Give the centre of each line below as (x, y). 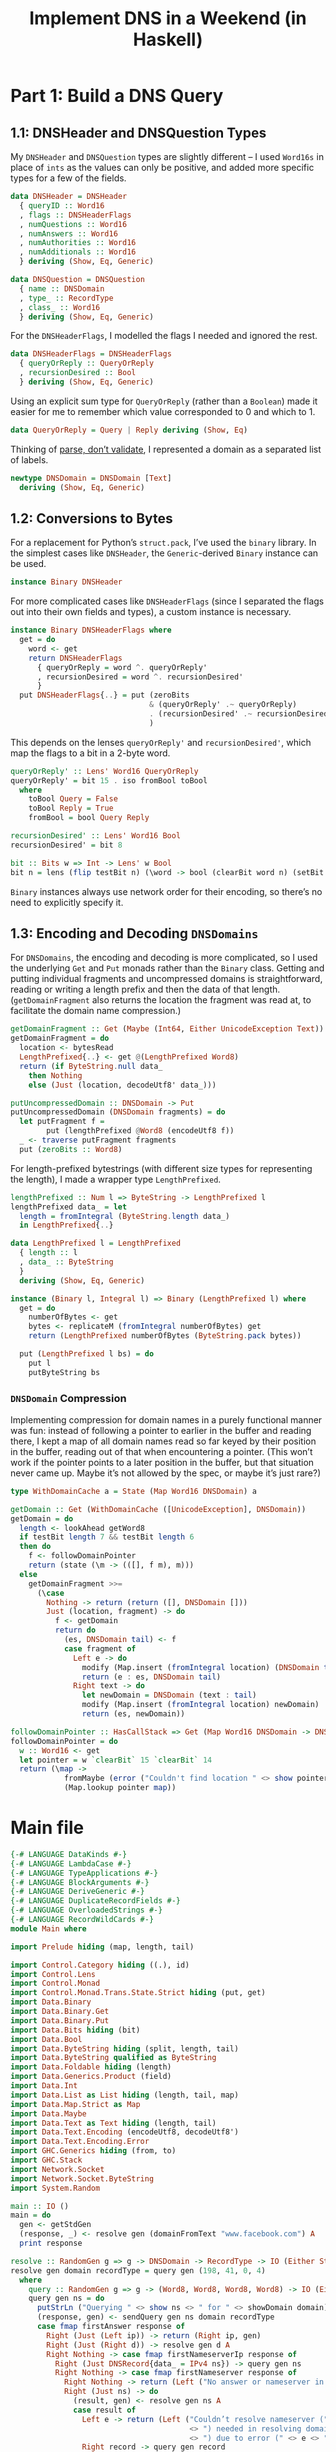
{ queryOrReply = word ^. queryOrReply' (122, 667)
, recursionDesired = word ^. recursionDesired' (140, 677)
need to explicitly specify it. (67, 902)
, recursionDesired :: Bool (78, 373)
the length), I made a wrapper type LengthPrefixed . (116, 1179)
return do (75, 1630)
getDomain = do (42, 1518)
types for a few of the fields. (68, 178)
